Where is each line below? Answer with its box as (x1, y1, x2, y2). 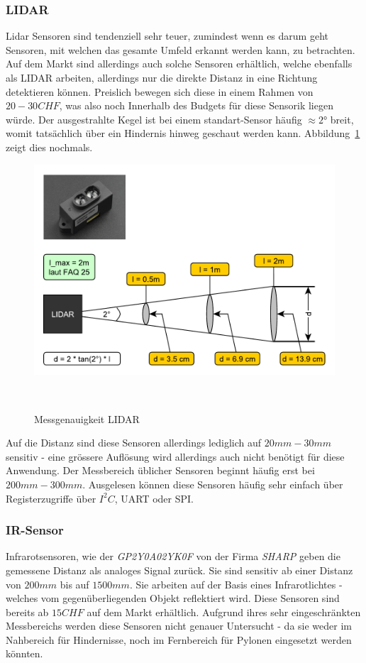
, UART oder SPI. (114, 491, 194, 505)
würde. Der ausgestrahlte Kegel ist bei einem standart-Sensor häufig (6, 111, 302, 126)
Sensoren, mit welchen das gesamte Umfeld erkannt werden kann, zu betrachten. (6, 42, 355, 57)
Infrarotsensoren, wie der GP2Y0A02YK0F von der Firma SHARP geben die (6, 549, 340, 564)
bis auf (60, 576, 89, 591)
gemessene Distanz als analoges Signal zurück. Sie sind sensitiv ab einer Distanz (6, 562, 353, 577)
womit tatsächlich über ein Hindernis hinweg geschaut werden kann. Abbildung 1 (6, 126, 360, 141)
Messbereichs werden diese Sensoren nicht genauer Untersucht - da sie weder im (6, 618, 352, 633)
